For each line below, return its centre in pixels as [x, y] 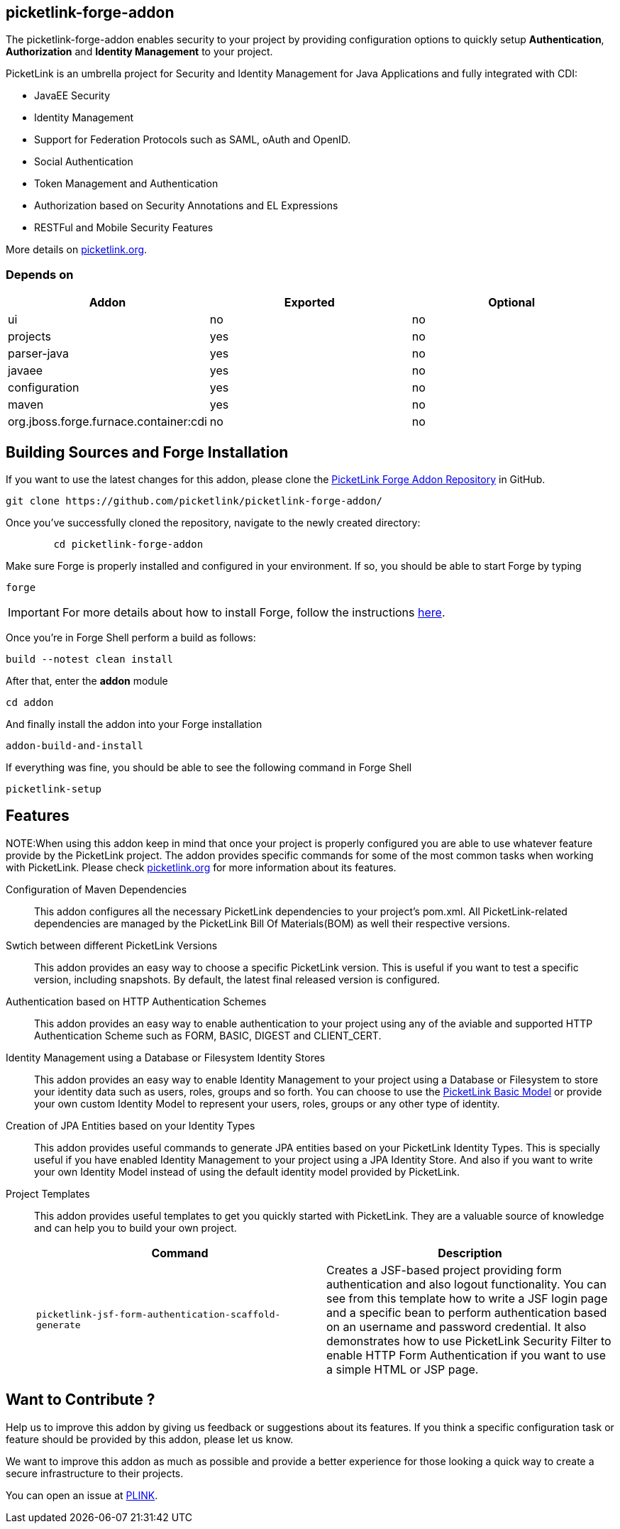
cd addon [30, 703]
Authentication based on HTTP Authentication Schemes [136, 1001]
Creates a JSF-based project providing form [444, 1270]
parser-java [39, 354]
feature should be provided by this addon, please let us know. [150, 1439]
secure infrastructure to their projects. [95, 1473]
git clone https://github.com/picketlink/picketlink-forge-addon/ [194, 501]
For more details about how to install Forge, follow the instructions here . [254, 613]
